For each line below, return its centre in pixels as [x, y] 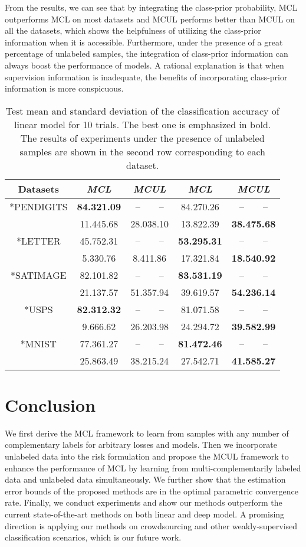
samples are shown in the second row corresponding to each [142, 151]
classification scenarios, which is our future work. [93, 537]
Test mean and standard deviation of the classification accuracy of [142, 110]
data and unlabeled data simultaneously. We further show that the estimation [145, 479]
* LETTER [38, 240]
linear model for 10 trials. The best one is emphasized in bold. [143, 124]
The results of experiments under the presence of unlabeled [142, 138]
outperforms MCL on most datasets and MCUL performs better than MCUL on [150, 19]
